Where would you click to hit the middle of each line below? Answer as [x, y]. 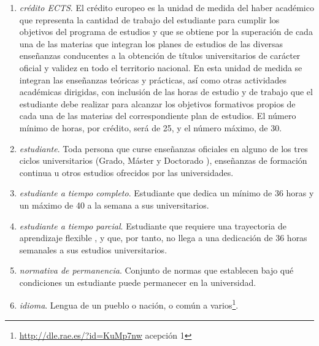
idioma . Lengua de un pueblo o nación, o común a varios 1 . [129, 304]
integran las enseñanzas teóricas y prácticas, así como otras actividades [153, 79]
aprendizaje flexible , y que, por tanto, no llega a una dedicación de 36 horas [163, 238]
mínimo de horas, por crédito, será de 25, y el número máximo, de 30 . [151, 127]
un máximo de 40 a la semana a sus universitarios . [114, 205]
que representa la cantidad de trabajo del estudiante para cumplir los [149, 19]
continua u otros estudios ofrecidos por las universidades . [126, 172]
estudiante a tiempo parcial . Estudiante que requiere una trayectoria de [153, 225]
